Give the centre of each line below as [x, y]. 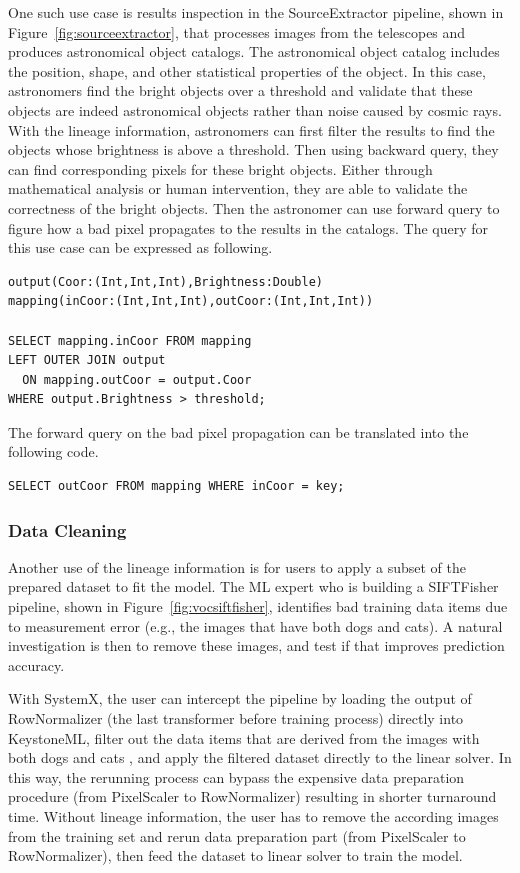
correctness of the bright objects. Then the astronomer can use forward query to [254, 207]
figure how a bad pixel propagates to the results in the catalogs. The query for [248, 227]
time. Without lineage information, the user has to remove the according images [253, 816]
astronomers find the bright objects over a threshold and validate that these [240, 90]
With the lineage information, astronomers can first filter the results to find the [251, 129]
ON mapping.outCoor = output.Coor [137, 379]
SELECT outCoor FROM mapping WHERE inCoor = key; [176, 486]
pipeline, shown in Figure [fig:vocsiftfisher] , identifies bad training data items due [258, 606]
